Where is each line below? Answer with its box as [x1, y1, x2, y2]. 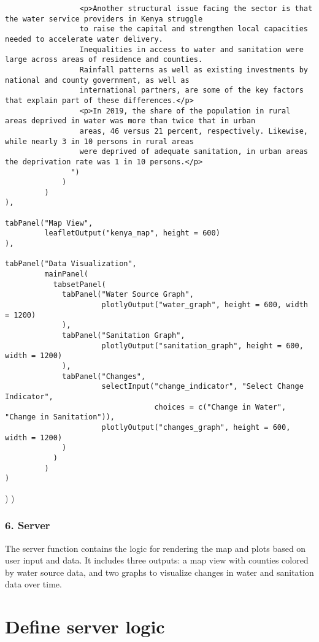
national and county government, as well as [5, 75, 190, 85]
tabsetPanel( [53, 280, 106, 289]
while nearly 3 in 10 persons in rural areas [5, 137, 194, 146]
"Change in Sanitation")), [5, 413, 115, 422]
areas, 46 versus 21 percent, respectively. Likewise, [79, 126, 308, 136]
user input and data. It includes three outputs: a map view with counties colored [5, 554, 309, 567]
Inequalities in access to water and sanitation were [79, 45, 304, 54]
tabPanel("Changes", [62, 372, 146, 381]
